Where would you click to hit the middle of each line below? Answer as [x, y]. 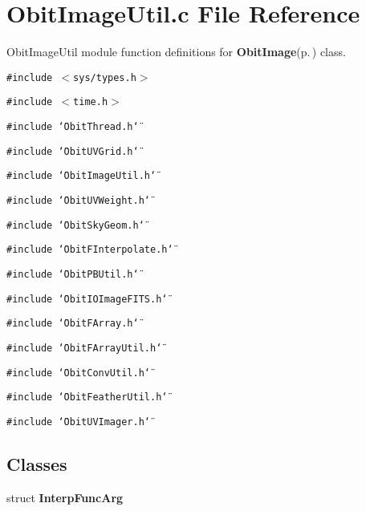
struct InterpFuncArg [65, 497]
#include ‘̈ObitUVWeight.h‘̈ [78, 201]
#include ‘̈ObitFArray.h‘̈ [73, 324]
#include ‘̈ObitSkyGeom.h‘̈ [75, 225]
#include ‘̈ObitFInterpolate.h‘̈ [90, 250]
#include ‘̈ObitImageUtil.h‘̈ [81, 176]
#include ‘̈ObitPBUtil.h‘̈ [73, 274]
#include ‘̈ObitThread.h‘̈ [73, 127]
